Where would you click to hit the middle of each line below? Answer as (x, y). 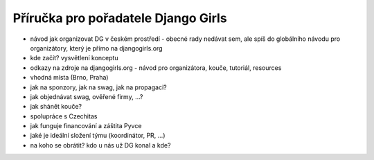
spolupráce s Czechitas (64, 116)
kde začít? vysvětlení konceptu (74, 58)
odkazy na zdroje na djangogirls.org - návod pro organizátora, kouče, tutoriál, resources (156, 68)
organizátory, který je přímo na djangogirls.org (96, 48)
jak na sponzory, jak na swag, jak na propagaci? (98, 87)
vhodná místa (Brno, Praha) (69, 78)
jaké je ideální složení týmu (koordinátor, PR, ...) (98, 136)
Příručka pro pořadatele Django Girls (120, 18)
